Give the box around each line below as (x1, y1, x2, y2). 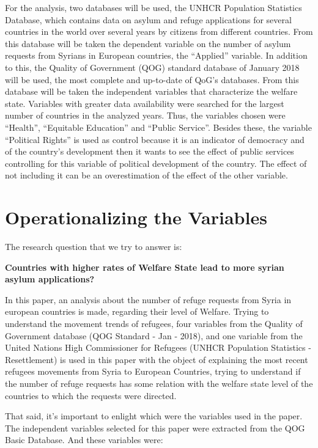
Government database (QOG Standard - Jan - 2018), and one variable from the (5, 329, 303, 342)
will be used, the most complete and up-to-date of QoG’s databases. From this (5, 73, 299, 86)
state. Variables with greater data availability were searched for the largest (5, 97, 284, 109)
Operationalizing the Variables (5, 205, 267, 230)
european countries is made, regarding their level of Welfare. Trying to (5, 305, 269, 318)
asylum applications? (5, 273, 95, 285)
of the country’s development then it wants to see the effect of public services (5, 145, 294, 158)
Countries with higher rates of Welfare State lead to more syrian (5, 260, 284, 273)
